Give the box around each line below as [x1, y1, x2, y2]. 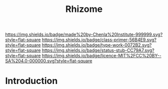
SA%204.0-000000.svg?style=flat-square [5, 58, 92, 64]
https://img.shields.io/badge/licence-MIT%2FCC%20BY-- [41, 53, 161, 59]
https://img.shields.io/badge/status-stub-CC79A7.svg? [41, 47, 154, 53]
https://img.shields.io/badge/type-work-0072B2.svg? [41, 42, 152, 48]
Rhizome [65, 3, 103, 15]
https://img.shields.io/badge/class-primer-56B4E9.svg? [41, 37, 156, 43]
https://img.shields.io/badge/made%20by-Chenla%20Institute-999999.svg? [5, 31, 163, 38]
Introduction [5, 76, 58, 87]
